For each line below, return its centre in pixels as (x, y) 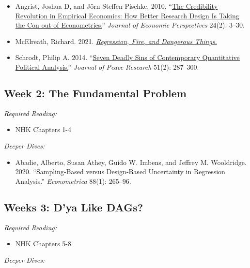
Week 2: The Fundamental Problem (95, 93)
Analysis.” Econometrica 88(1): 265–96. (73, 181)
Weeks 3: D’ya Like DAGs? (74, 207)
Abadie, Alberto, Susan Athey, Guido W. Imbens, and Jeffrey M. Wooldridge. (131, 162)
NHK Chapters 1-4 (43, 129)
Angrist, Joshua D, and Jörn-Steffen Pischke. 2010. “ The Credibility (117, 6)
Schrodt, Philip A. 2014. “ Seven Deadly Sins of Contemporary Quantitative (127, 57)
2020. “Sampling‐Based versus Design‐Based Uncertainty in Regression (120, 171)
